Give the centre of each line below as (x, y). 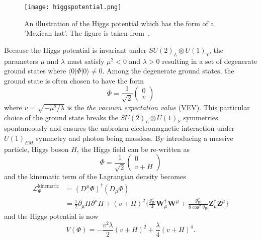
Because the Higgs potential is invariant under (75, 50)
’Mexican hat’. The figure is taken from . (87, 33)
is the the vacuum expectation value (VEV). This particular (158, 107)
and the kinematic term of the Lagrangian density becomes (95, 176)
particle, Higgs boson (36, 149)
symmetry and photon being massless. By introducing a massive (135, 138)
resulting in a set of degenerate (210, 61)
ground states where (35, 71)
